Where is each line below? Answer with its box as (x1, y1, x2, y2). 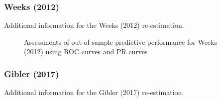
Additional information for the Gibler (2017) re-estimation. (4, 87, 184, 98)
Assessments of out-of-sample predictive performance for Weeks (24, 36, 217, 47)
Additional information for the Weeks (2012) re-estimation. (4, 20, 184, 30)
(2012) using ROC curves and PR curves (24, 46, 148, 57)
